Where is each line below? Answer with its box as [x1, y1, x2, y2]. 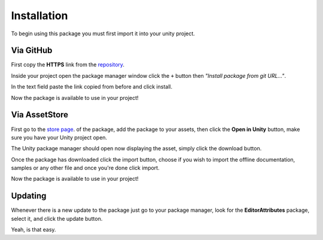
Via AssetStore [11, 110, 69, 120]
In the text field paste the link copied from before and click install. [11, 83, 173, 90]
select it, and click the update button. [11, 215, 103, 222]
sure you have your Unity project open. [11, 133, 108, 141]
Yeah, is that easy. [11, 226, 56, 233]
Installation [11, 9, 68, 22]
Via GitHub [11, 45, 53, 56]
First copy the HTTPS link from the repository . [11, 61, 125, 68]
